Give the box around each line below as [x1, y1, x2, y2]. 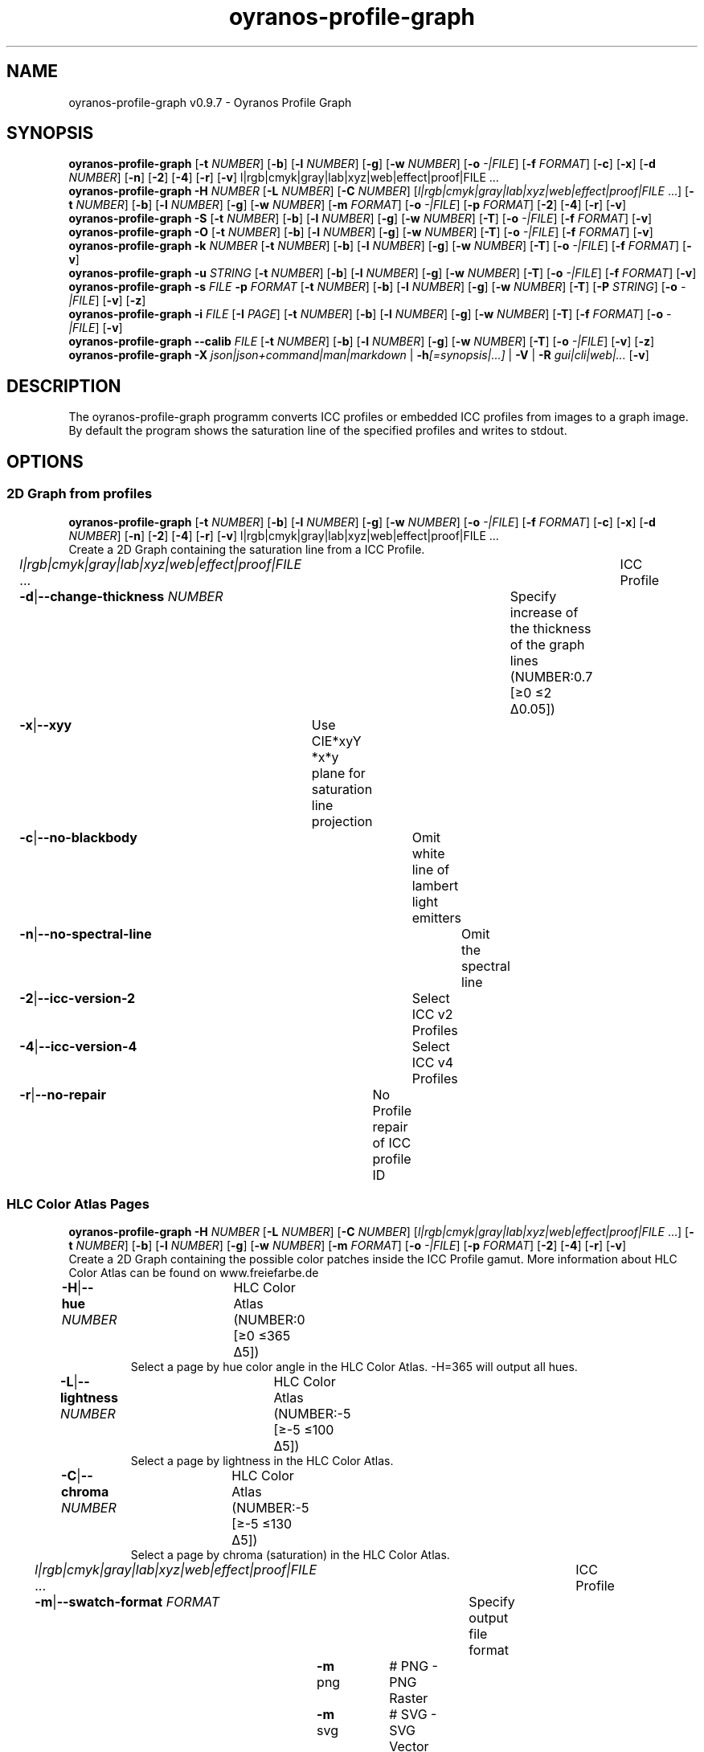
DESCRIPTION [6, 375, 121, 396]
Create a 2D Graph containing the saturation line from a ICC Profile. [68, 542, 425, 556]
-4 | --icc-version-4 [19, 1038, 137, 1054]
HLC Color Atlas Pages [6, 1195, 150, 1212]
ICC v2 [411, 1005, 453, 1022]
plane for [311, 764, 366, 781]
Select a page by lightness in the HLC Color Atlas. [130, 1454, 394, 1468]
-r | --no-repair [19, 1086, 106, 1103]
